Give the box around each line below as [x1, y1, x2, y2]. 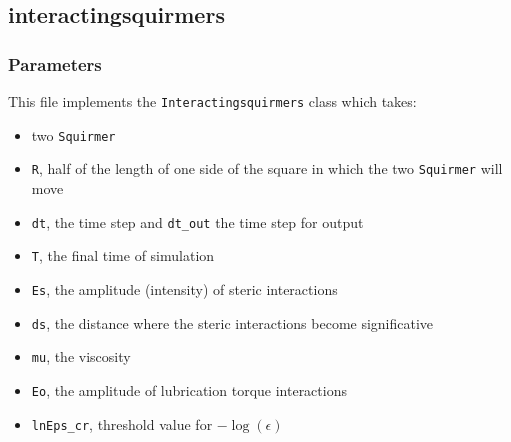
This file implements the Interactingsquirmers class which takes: [8, 91, 417, 111]
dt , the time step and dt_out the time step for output [31, 211, 364, 232]
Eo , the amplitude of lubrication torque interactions [31, 379, 347, 400]
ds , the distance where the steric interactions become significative [31, 312, 434, 333]
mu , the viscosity [31, 346, 131, 367]
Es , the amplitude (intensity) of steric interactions [31, 278, 338, 299]
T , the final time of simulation [31, 245, 215, 266]
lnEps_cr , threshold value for [31, 413, 213, 434]
